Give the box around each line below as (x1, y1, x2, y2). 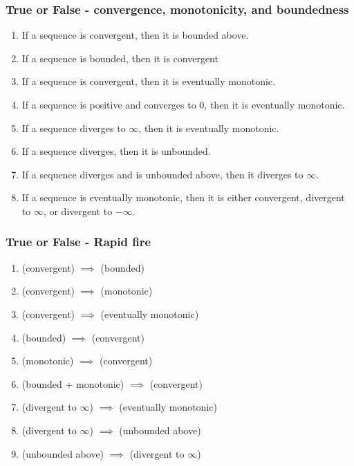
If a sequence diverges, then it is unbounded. (21, 144, 211, 158)
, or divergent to (43, 203, 113, 218)
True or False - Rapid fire (6, 233, 151, 250)
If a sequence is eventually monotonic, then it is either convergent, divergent (21, 190, 345, 205)
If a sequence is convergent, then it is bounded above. (21, 28, 249, 42)
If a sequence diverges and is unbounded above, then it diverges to (21, 167, 304, 181)
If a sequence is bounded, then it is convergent (21, 50, 218, 65)
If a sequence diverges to (21, 120, 126, 135)
